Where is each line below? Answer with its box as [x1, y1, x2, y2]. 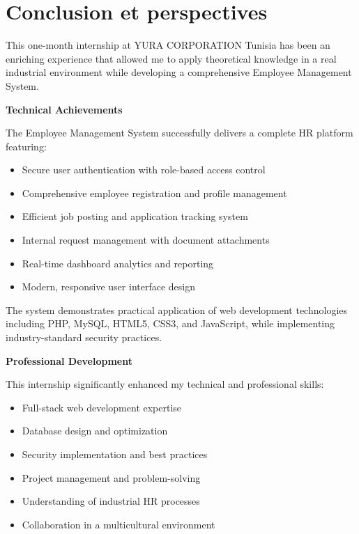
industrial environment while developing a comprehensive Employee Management [6, 65, 352, 79]
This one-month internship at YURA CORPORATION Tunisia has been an [6, 38, 330, 52]
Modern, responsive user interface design [22, 279, 195, 294]
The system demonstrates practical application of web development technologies [6, 302, 348, 317]
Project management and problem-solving [22, 470, 201, 485]
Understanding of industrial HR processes [22, 494, 200, 508]
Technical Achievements [6, 102, 123, 116]
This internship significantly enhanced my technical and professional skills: [6, 377, 324, 391]
